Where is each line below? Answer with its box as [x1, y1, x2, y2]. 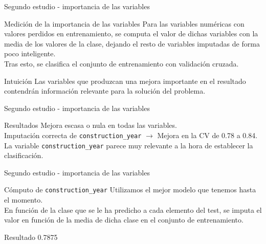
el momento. [4, 194, 43, 205]
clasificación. [4, 150, 43, 161]
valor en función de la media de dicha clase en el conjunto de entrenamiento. [4, 214, 243, 225]
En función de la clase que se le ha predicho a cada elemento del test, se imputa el [4, 204, 262, 215]
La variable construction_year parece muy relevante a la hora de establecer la [4, 140, 253, 150]
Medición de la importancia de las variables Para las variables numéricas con [4, 18, 245, 29]
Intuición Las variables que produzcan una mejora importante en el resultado [4, 75, 246, 86]
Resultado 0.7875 [4, 231, 58, 242]
